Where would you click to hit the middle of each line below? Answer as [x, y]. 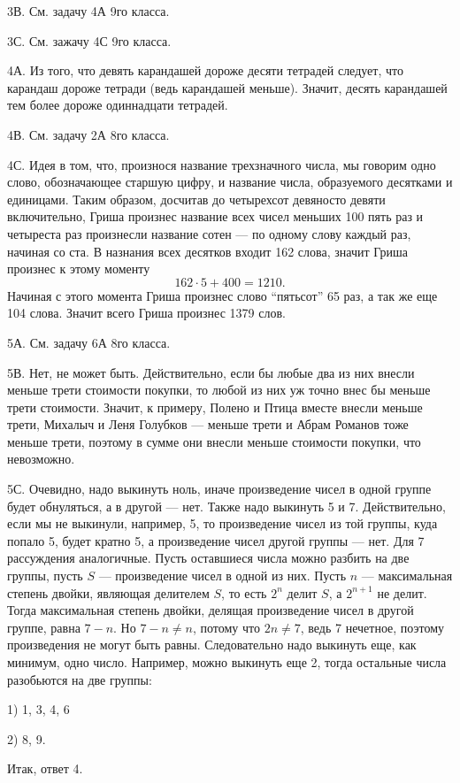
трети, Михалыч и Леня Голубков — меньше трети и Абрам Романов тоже [208, 424]
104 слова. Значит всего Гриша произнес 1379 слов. [146, 313]
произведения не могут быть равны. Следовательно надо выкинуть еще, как [212, 645]
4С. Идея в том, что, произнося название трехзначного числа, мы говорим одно [222, 164]
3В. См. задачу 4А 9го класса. [88, 11]
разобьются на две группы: [80, 679]
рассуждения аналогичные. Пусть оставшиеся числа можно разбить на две [208, 558]
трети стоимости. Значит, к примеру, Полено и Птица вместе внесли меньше [215, 407]
